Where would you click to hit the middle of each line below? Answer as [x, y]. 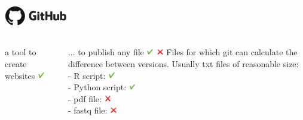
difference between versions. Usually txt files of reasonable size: [183, 63]
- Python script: [97, 87]
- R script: [87, 75]
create [16, 63]
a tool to [21, 52]
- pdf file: [85, 98]
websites [20, 75]
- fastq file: [88, 110]
